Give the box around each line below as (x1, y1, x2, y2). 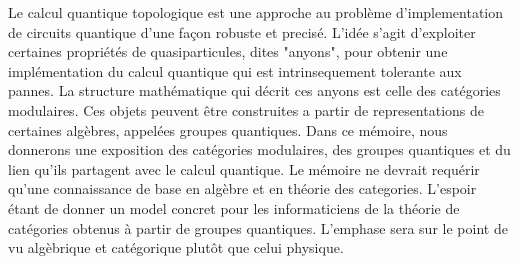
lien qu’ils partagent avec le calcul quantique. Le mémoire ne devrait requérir (8, 158, 480, 179)
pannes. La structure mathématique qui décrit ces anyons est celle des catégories (8, 80, 501, 101)
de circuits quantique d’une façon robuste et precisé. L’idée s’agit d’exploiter (8, 21, 476, 42)
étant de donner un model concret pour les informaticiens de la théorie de (8, 197, 460, 218)
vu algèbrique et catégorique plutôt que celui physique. (8, 237, 344, 258)
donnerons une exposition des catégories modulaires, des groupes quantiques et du (8, 139, 511, 160)
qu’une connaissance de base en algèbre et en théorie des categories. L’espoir (8, 178, 477, 199)
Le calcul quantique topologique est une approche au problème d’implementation (8, 2, 504, 22)
